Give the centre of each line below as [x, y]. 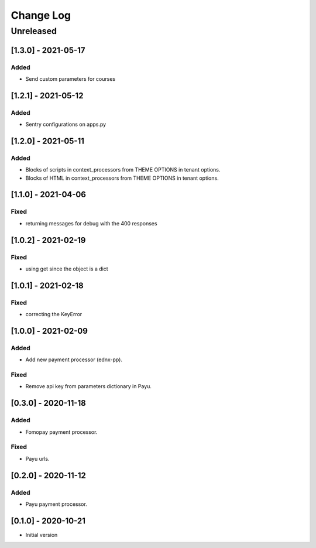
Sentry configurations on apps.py [66, 124]
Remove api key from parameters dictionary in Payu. [89, 386]
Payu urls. [37, 458]
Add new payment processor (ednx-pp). [74, 359]
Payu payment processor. [56, 504]
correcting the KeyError [54, 314]
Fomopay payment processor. [61, 432]
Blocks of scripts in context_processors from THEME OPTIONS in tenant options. [123, 170]
